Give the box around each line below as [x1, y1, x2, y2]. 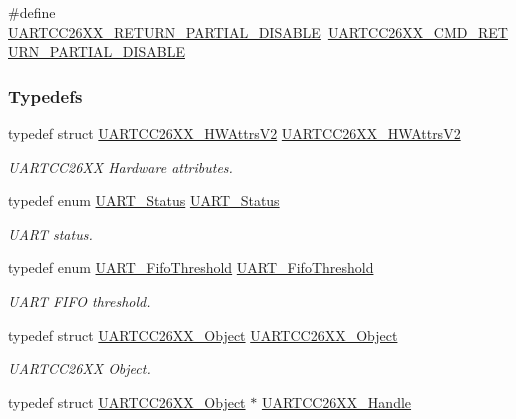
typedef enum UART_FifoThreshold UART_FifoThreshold [8, 257, 374, 278]
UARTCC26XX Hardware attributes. [8, 156, 233, 177]
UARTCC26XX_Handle [261, 391, 412, 412]
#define [8, 2, 56, 22]
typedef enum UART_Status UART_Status [8, 190, 280, 211]
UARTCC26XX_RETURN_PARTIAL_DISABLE [8, 21, 321, 42]
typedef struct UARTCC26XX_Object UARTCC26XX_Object [8, 324, 398, 345]
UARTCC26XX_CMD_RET [327, 21, 508, 42]
